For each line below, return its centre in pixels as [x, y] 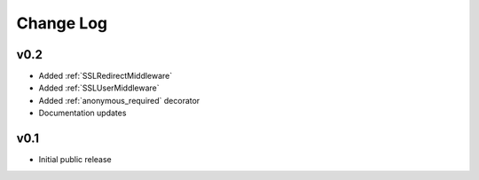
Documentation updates [82, 113]
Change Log [62, 23]
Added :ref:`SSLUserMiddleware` [99, 88]
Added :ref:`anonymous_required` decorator [119, 100]
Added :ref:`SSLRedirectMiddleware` [106, 76]
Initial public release [75, 160]
